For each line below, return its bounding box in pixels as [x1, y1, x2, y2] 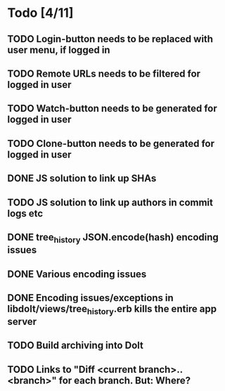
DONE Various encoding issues [7, 268, 147, 280]
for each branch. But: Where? [58, 374, 191, 386]
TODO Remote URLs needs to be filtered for [7, 68, 201, 79]
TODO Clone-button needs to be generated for [7, 137, 215, 149]
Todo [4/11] [7, 5, 74, 21]
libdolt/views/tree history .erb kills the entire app [7, 302, 217, 317]
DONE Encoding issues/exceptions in [7, 292, 174, 304]
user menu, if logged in [7, 44, 110, 56]
